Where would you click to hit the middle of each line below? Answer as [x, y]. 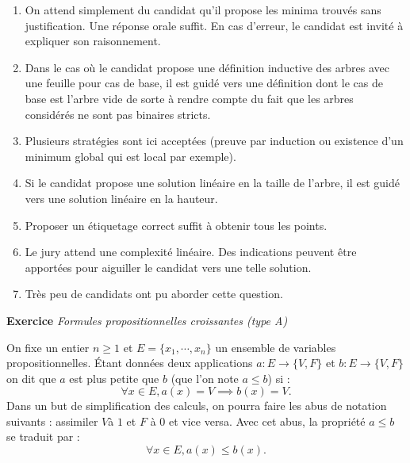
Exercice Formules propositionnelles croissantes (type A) [147, 320]
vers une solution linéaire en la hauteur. [121, 198]
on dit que [31, 378]
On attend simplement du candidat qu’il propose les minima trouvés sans [203, 10]
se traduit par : [43, 436]
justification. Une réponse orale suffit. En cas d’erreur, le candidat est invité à [214, 25]
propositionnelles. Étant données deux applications [130, 363]
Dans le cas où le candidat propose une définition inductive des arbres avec [207, 67]
